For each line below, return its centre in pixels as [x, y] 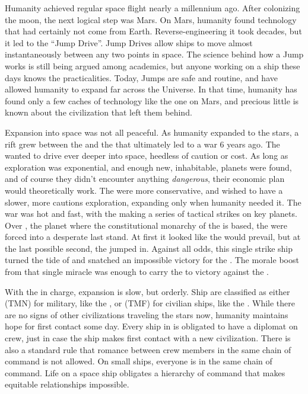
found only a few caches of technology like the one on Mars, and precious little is [152, 100]
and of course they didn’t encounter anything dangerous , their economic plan [145, 179]
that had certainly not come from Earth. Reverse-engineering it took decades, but [153, 31]
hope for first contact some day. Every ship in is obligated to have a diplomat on [151, 326]
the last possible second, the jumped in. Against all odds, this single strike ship [149, 248]
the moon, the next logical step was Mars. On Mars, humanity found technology [151, 19]
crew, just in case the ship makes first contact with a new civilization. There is [148, 338]
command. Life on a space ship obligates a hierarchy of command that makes [145, 372]
